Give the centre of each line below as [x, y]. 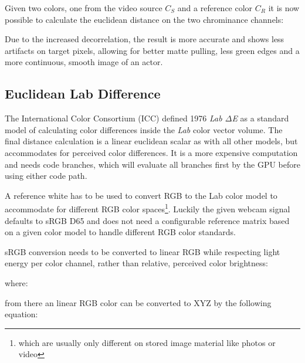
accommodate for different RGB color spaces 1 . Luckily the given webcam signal [148, 208]
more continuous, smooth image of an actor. [84, 62]
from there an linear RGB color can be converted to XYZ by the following [138, 302]
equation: [21, 314]
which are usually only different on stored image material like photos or [147, 342]
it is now [284, 8]
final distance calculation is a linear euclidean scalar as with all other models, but [151, 141]
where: [16, 282]
